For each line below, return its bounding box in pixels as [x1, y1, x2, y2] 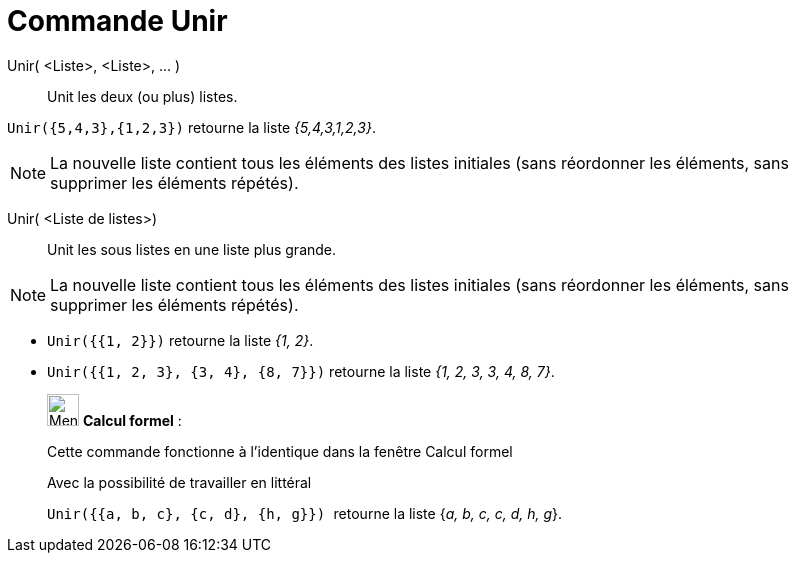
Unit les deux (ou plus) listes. [47, 87, 238, 105]
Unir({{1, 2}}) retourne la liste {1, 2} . [47, 331, 314, 349]
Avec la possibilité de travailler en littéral [47, 473, 312, 491]
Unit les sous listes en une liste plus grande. [47, 240, 337, 258]
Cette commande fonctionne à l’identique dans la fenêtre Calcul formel [47, 442, 513, 460]
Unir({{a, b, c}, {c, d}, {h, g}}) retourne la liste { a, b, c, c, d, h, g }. [47, 504, 563, 522]
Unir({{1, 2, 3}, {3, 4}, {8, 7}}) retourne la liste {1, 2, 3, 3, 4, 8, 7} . [47, 362, 555, 380]
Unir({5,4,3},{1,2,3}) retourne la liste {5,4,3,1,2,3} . [7, 118, 376, 136]
